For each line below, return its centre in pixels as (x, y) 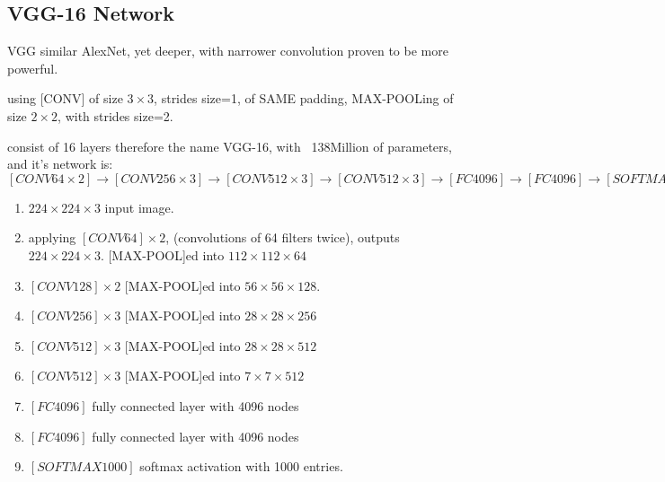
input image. (139, 207)
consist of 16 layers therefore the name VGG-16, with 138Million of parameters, (230, 146)
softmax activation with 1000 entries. (241, 466)
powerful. (33, 68)
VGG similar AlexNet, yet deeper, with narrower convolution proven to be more (228, 51)
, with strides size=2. (115, 115)
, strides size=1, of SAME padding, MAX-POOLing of (304, 98)
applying (52, 237)
